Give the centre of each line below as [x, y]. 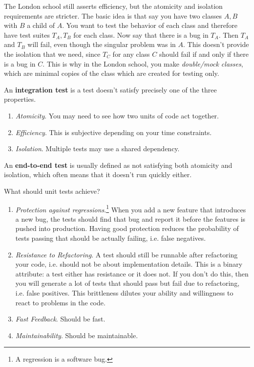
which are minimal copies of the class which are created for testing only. [112, 73]
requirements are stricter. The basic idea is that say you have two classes [113, 15]
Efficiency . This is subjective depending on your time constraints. [114, 132]
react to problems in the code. [60, 302]
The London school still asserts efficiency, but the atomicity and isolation [113, 6]
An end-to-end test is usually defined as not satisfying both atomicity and [118, 165]
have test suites [27, 34]
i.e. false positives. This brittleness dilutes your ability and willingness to [124, 292]
